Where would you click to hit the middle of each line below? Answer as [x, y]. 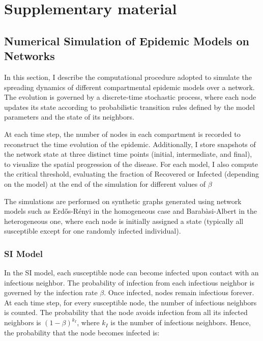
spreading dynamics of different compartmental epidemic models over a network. [129, 87]
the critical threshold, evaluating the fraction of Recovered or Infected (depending [131, 174]
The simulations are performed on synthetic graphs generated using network [123, 201]
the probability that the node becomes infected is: [82, 332]
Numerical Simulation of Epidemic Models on [127, 40]
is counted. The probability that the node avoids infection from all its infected [126, 312]
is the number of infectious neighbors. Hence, [181, 322]
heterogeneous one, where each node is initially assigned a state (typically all [124, 221]
